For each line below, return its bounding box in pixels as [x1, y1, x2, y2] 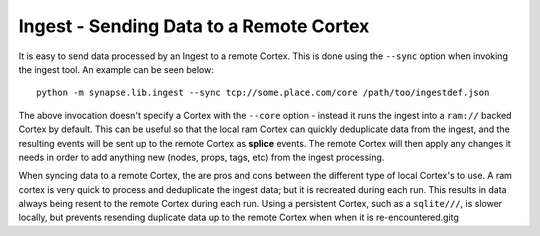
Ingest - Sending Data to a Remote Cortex [18, 15, 370, 37]
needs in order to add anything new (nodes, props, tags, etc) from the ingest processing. [18, 151, 385, 163]
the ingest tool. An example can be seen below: [18, 63, 214, 75]
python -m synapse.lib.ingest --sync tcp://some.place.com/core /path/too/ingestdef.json [36, 87, 490, 99]
